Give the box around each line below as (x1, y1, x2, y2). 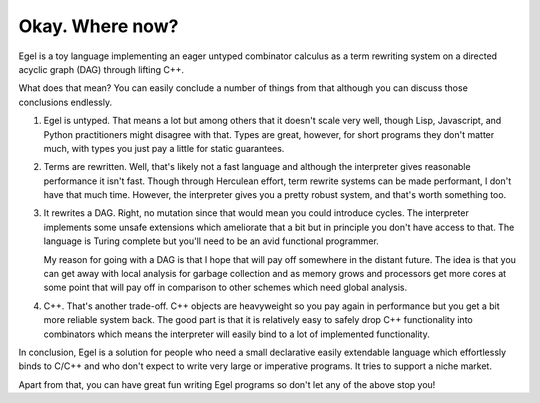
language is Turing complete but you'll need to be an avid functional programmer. (43, 235, 379, 247)
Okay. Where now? (18, 15, 179, 37)
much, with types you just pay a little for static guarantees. (43, 142, 285, 154)
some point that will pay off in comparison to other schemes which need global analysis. (43, 281, 408, 294)
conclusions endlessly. (18, 96, 113, 108)
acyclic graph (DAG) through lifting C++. (18, 63, 185, 75)
